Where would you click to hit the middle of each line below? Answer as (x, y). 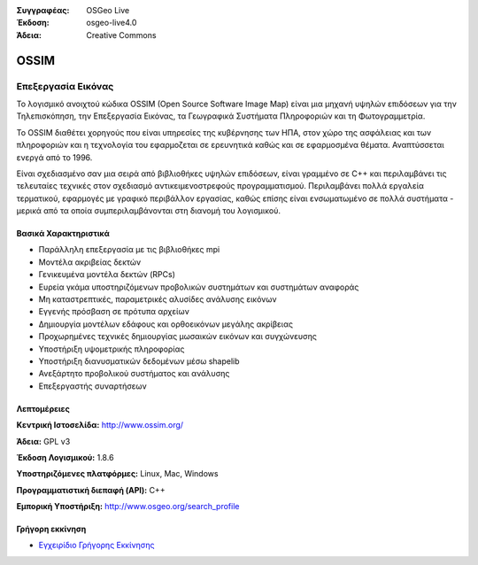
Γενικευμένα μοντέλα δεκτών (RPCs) (107, 275)
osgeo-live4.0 (112, 23)
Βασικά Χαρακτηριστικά (63, 234)
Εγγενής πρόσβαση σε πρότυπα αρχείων (114, 312)
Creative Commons (121, 35)
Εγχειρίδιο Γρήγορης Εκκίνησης (96, 546)
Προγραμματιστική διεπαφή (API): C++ (91, 490)
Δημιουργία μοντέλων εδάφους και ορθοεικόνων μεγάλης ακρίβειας (166, 324)
